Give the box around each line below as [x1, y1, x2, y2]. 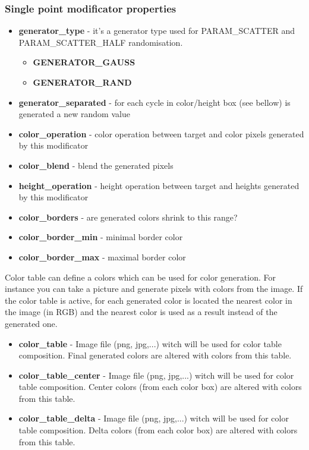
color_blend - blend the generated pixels [18, 159, 174, 171]
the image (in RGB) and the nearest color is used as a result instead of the [5, 306, 278, 318]
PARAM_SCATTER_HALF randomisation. [18, 36, 183, 48]
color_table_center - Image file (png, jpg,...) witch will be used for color [18, 369, 294, 381]
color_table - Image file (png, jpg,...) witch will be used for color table [18, 337, 282, 350]
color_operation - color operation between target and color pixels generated [18, 127, 304, 140]
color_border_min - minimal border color [18, 231, 183, 243]
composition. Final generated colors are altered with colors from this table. [18, 349, 292, 361]
